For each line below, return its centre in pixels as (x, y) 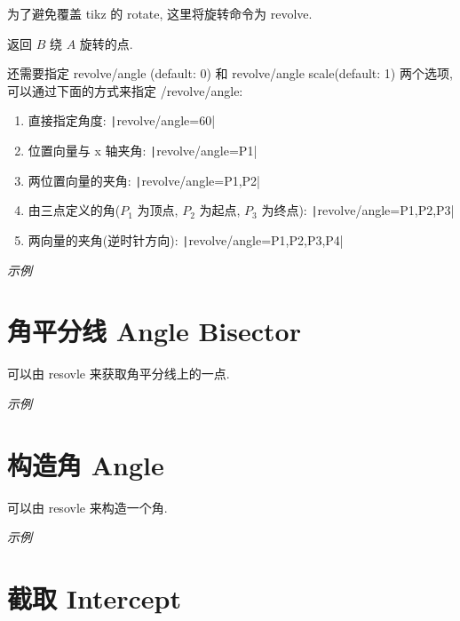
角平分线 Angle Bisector (154, 331)
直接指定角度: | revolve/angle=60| (122, 120)
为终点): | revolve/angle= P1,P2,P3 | (358, 210)
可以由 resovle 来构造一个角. (87, 507)
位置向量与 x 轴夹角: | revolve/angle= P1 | (143, 151)
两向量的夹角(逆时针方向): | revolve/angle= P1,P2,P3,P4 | (186, 240)
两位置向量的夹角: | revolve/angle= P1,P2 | (144, 180)
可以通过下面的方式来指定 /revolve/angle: (125, 90)
